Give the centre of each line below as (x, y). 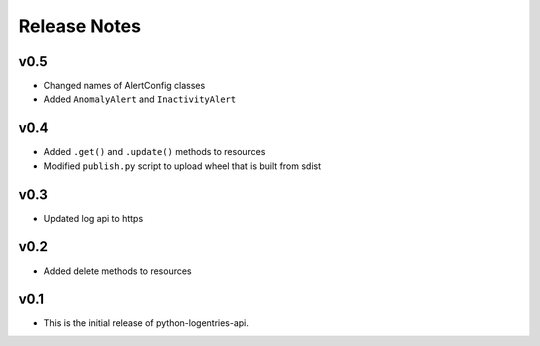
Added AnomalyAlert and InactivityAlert (140, 99)
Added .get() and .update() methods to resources (154, 152)
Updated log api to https (93, 218)
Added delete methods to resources (117, 271)
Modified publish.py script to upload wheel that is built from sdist (182, 166)
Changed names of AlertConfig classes (124, 86)
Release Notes (80, 26)
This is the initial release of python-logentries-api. (146, 323)
